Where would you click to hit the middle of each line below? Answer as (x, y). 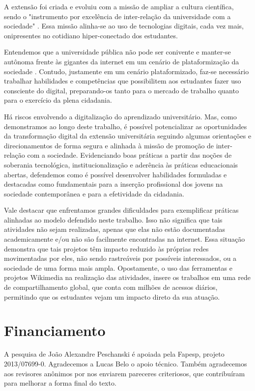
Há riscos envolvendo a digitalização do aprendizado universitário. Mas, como (120, 116)
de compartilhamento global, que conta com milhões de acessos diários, (111, 287)
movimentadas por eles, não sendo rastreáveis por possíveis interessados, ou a (120, 258)
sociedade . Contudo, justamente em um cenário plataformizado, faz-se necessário (127, 71)
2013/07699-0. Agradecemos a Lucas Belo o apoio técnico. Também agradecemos (126, 363)
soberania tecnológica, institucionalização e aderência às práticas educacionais (121, 164)
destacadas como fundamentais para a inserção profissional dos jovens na (113, 184)
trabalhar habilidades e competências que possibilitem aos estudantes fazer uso (123, 81)
